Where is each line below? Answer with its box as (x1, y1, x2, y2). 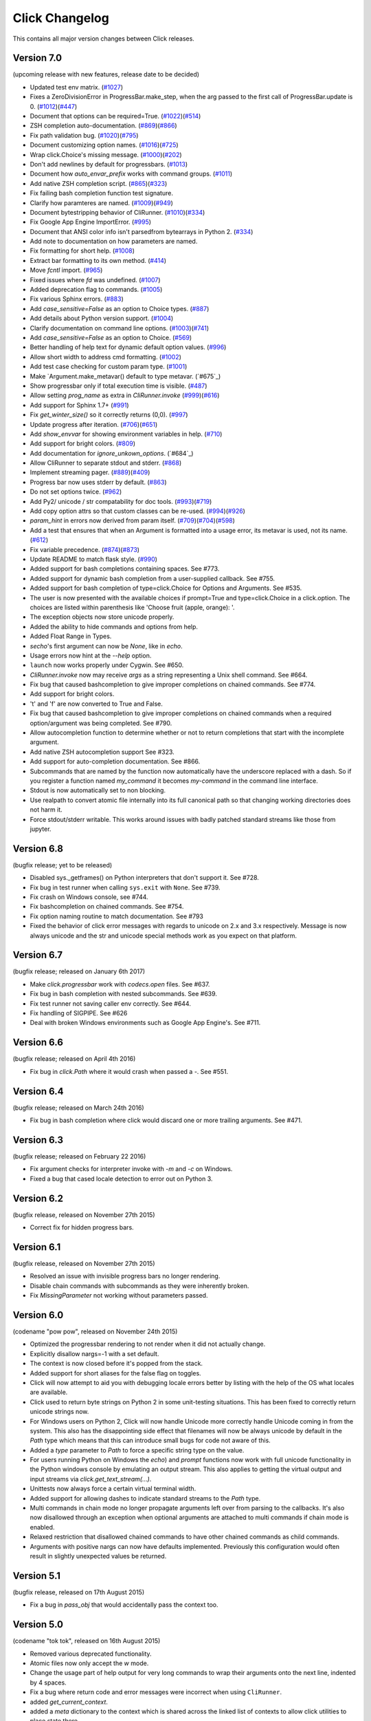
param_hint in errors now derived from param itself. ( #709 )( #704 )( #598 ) (30, 516, 235, 525)
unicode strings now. (30, 1408, 89, 1416)
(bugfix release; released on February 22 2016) (12, 1152, 146, 1160)
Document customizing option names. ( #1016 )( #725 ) (30, 141, 179, 149)
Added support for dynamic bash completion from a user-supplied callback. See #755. (30, 574, 275, 582)
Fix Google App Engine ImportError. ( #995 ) (30, 218, 151, 226)
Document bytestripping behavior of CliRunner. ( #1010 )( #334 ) (30, 208, 205, 216)
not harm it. (30, 805, 63, 814)
